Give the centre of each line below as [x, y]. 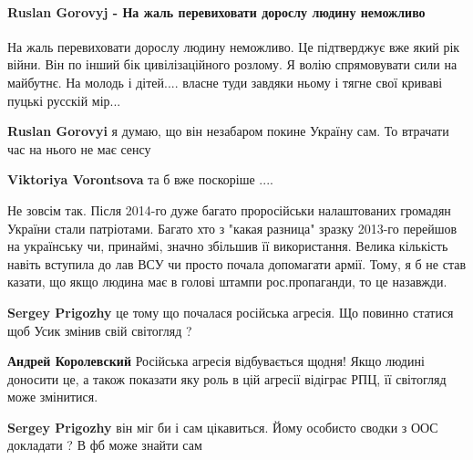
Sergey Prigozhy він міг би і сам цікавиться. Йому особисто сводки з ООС [223, 427]
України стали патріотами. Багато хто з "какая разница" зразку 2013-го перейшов [232, 228]
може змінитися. [53, 397]
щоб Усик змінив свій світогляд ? [100, 330]
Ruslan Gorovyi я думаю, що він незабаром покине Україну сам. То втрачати [228, 131]
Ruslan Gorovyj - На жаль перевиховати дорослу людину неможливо [216, 11]
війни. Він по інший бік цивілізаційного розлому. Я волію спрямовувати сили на [232, 64]
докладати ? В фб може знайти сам [105, 445]
